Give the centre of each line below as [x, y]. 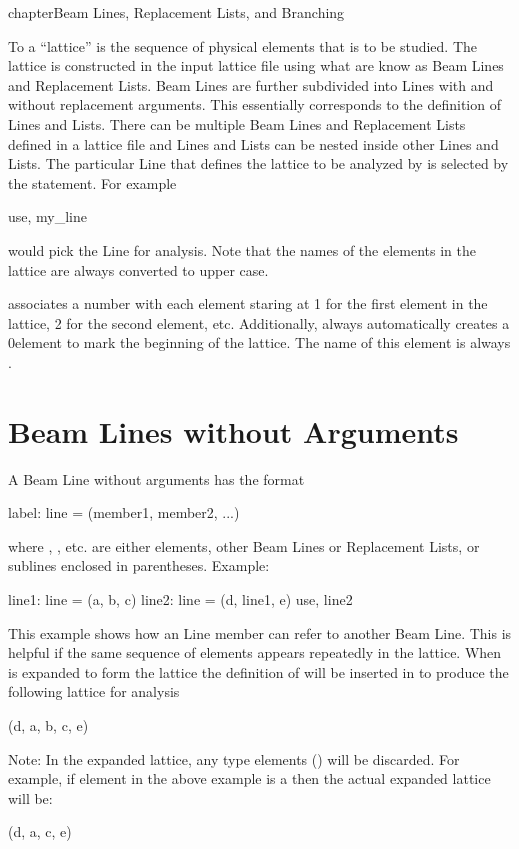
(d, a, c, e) [40, 831]
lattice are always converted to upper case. [138, 269]
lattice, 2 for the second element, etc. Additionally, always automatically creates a [259, 322]
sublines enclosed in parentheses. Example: [139, 565]
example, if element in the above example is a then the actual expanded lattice [249, 778]
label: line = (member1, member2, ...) [124, 512]
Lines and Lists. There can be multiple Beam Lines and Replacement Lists [237, 123]
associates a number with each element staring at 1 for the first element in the [248, 303]
